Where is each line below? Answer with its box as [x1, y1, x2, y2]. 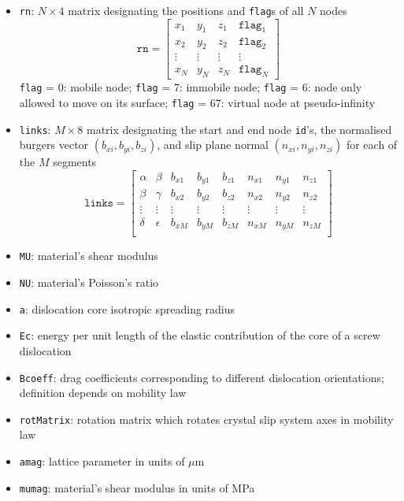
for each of [346, 136, 398, 153]
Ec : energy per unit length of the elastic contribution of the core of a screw [19, 327, 380, 343]
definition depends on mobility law [19, 384, 187, 401]
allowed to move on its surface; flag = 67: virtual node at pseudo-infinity [19, 94, 376, 110]
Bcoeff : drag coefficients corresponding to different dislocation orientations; [19, 369, 384, 385]
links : [19, 121, 51, 137]
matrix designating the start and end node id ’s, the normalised [86, 121, 392, 137]
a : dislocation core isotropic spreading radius [19, 300, 235, 317]
